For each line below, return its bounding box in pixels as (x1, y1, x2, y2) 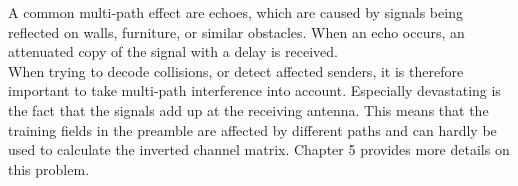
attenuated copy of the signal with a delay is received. (8, 41, 338, 62)
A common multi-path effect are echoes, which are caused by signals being (8, 2, 463, 22)
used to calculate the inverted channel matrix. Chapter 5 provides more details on (8, 139, 510, 160)
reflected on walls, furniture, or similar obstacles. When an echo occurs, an (8, 21, 465, 42)
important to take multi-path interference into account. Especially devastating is (8, 80, 501, 101)
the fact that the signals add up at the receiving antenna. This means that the (8, 99, 489, 120)
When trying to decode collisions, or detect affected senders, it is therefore (8, 60, 464, 81)
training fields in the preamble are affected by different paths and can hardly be (8, 119, 497, 140)
